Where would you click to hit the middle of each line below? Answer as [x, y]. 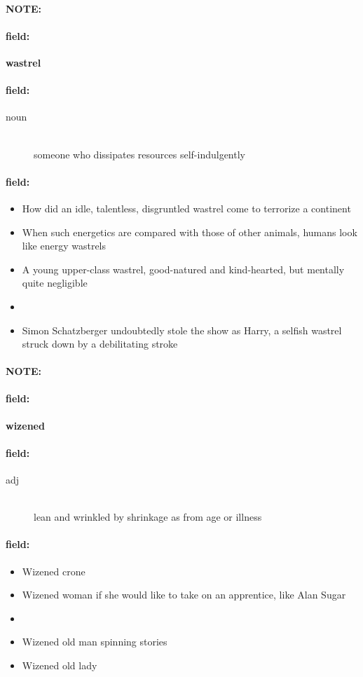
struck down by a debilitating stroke [100, 344]
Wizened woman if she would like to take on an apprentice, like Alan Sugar [184, 595]
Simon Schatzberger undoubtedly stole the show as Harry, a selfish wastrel [182, 330]
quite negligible [55, 283]
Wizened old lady [60, 665]
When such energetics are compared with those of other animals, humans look [190, 232]
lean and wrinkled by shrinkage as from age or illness [148, 517]
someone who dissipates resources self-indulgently [139, 154]
